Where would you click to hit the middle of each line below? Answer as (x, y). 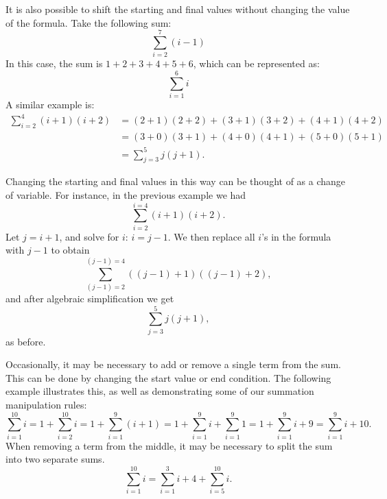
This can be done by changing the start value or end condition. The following (168, 377)
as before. (26, 341)
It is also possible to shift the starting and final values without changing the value (178, 9)
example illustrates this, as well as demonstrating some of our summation (160, 391)
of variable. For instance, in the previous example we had (126, 194)
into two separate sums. (55, 459)
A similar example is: (50, 105)
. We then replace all (211, 236)
